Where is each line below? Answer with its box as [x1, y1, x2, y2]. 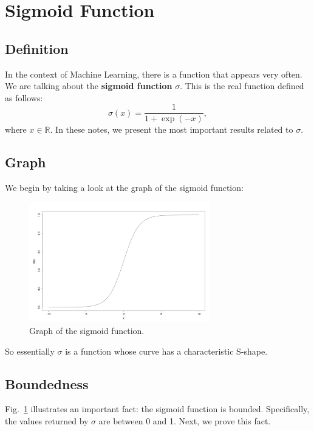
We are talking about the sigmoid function [5, 79, 172, 92]
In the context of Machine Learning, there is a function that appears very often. [5, 67, 302, 80]
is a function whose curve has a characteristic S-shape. [65, 344, 268, 357]
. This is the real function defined [180, 79, 304, 92]
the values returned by [5, 415, 89, 427]
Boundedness [5, 374, 89, 393]
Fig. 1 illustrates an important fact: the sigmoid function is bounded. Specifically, [5, 403, 310, 415]
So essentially [5, 344, 55, 357]
